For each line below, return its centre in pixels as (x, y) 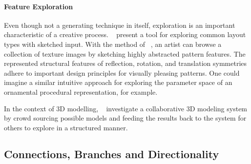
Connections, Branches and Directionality (112, 154)
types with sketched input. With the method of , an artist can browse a (113, 44)
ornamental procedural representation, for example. (81, 92)
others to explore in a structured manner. (66, 127)
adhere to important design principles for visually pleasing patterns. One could (122, 72)
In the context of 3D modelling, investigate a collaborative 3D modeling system (126, 108)
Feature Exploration (39, 6)
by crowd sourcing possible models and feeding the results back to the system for (125, 118)
